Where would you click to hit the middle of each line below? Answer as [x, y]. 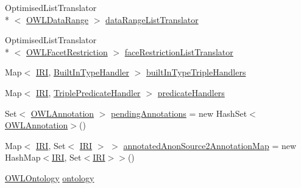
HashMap [23, 157]
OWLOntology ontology [50, 177]
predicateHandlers [191, 92]
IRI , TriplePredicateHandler [88, 92]
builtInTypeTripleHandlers [196, 72]
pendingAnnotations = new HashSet [179, 113]
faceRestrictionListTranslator [179, 51]
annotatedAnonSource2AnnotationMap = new [210, 145]
